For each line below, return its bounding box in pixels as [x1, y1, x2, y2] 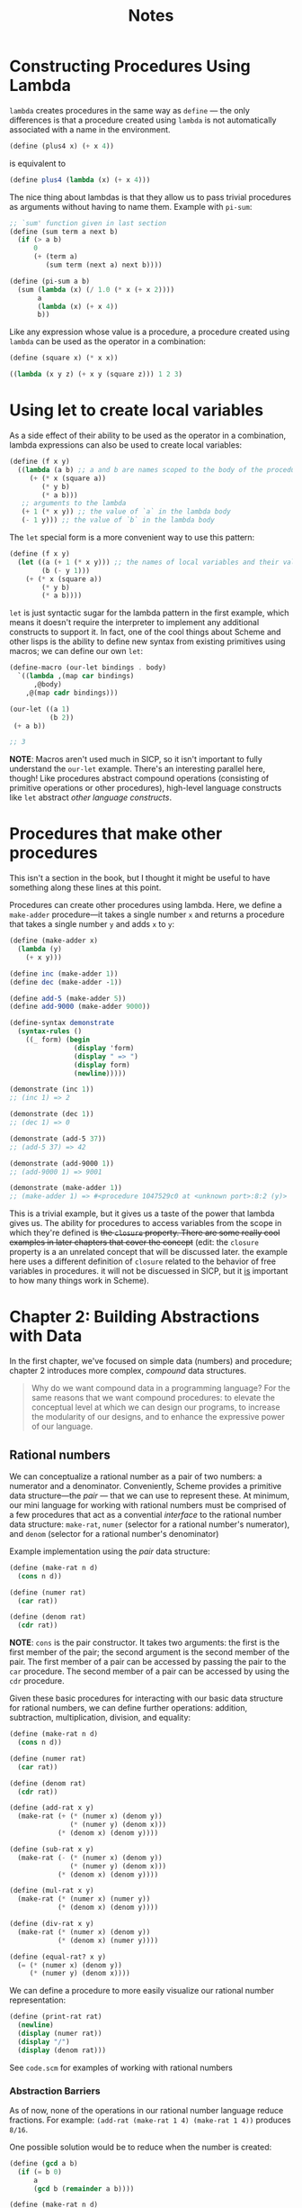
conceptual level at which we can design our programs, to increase [31, 1402, 280, 1413]
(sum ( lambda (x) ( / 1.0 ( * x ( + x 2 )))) [17, 285, 175, 294]
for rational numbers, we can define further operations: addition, [9, 1703, 248, 1713]
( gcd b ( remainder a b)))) [32, 2184, 135, 2194]
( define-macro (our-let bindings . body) [9, 663, 167, 672]
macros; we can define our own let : [9, 646, 144, 657]
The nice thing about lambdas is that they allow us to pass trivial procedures [9, 191, 292, 203]
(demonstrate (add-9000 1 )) [9, 1159, 115, 1168]
